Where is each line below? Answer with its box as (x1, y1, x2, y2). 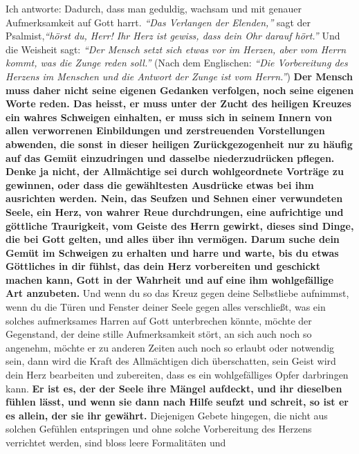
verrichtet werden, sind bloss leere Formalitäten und (6, 435, 226, 449)
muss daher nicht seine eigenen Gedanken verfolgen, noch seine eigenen (6, 82, 354, 97)
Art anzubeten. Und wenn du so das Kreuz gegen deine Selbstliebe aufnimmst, (6, 286, 349, 300)
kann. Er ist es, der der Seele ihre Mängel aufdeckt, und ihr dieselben (6, 381, 342, 395)
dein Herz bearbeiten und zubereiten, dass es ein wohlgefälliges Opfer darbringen (6, 367, 349, 382)
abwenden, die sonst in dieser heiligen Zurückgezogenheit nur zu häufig (6, 136, 353, 151)
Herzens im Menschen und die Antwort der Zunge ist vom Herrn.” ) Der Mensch (6, 69, 353, 83)
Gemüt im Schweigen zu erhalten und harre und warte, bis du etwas (6, 245, 339, 260)
